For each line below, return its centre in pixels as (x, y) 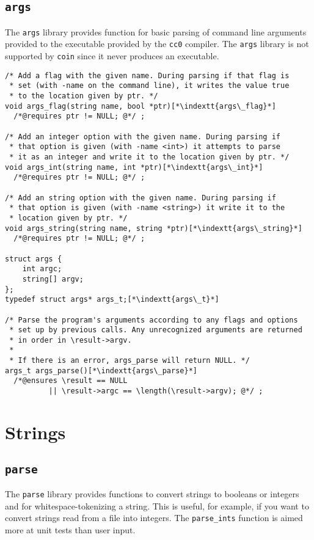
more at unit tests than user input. (70, 529)
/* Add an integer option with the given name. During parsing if (143, 137)
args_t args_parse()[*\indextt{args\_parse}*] (101, 370)
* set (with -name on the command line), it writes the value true (149, 86)
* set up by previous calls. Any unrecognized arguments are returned (156, 330)
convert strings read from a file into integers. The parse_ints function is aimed (154, 518)
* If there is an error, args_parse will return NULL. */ (130, 361)
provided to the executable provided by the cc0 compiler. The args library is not (157, 44)
